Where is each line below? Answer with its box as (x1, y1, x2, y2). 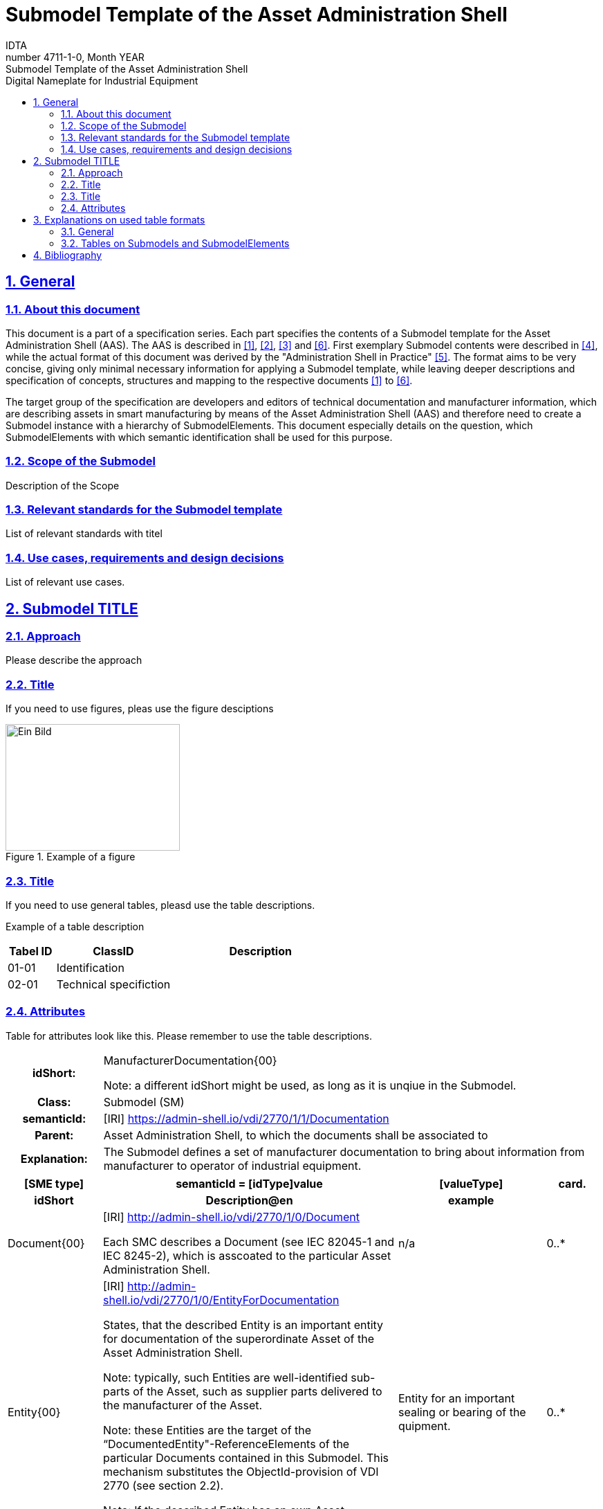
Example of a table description (6, 920, 145, 932)
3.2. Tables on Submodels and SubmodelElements (61, 237, 290, 249)
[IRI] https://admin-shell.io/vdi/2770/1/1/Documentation (103, 1111, 389, 1126)
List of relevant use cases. (6, 576, 125, 588)
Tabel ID (9, 943, 53, 958)
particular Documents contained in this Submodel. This (103, 1450, 389, 1465)
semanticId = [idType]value (176, 1176, 323, 1191)
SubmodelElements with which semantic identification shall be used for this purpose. (6, 431, 393, 443)
